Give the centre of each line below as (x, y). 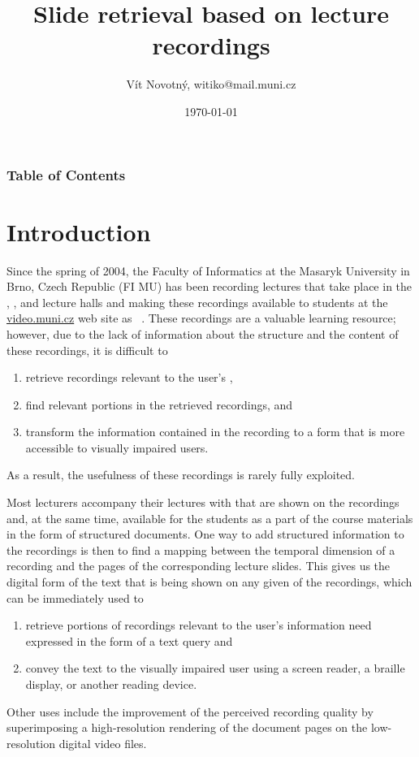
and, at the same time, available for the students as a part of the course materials (210, 518)
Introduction (79, 231)
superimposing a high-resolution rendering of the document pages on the (187, 727)
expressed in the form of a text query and (129, 640)
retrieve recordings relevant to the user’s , (129, 377)
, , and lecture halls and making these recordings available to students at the (197, 302)
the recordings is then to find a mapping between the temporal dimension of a (201, 549)
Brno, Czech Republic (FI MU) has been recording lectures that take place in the (209, 286)
